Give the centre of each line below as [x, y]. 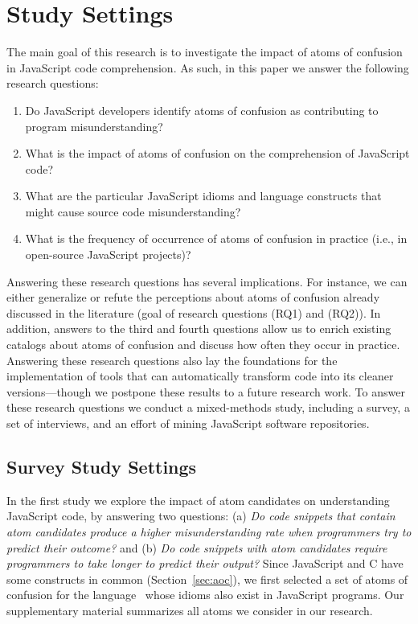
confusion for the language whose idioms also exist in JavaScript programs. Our [205, 595]
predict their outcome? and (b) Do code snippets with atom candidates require [197, 547]
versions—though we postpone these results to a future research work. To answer [206, 391]
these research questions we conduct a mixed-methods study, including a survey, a [208, 407]
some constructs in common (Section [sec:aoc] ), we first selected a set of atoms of [207, 579]
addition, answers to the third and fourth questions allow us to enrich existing [199, 328]
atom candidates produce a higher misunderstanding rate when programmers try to [209, 531]
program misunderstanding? [94, 126]
